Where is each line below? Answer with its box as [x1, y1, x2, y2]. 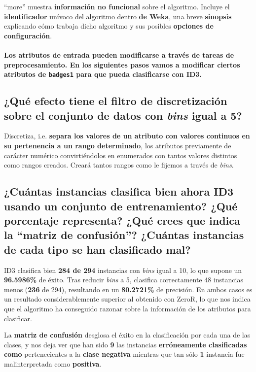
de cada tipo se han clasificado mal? [4, 241, 191, 257]
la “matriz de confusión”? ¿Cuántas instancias [4, 227, 244, 242]
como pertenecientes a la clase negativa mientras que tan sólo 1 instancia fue [4, 349, 245, 359]
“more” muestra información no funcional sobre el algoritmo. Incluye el [4, 1, 230, 11]
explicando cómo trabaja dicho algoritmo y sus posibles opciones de [4, 21, 214, 31]
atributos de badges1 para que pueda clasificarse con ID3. [4, 69, 202, 79]
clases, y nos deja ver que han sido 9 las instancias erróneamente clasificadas [4, 339, 247, 349]
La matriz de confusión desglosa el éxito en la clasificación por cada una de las [4, 330, 251, 340]
